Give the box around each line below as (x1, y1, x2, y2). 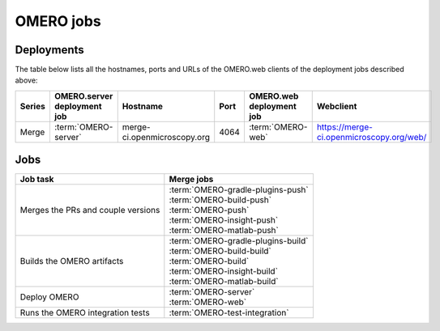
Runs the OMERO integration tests (19, 308, 150, 319)
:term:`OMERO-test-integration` (169, 308, 289, 319)
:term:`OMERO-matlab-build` (169, 276, 279, 287)
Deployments (15, 43, 84, 57)
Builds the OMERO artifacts (19, 256, 124, 267)
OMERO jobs (15, 12, 101, 30)
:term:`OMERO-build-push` (169, 194, 271, 206)
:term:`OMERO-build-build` (169, 245, 271, 257)
